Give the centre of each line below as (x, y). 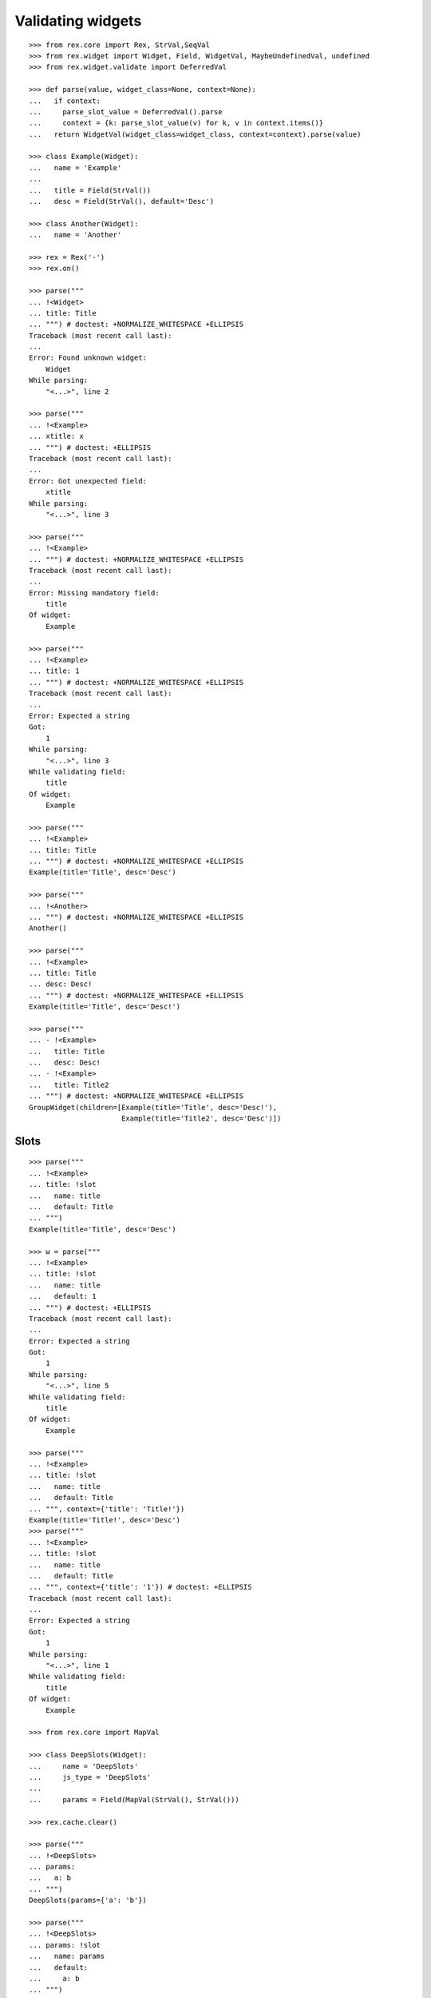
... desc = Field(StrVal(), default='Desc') (122, 201)
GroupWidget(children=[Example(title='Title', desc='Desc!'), (153, 1107)
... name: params (67, 1956)
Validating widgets (78, 21)
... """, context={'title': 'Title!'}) (107, 1509)
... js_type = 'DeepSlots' (90, 1777)
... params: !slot (65, 1945)
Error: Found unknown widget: (88, 358)
